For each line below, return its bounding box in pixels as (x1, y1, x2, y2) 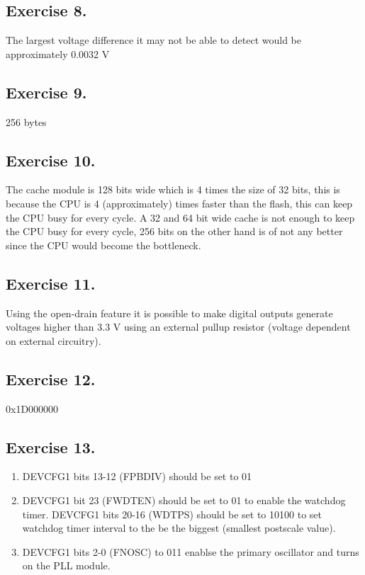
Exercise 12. (6, 368, 96, 389)
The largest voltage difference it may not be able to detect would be (6, 33, 301, 47)
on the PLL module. (22, 558, 111, 573)
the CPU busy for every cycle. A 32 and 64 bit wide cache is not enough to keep (6, 210, 355, 224)
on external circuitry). (6, 333, 101, 348)
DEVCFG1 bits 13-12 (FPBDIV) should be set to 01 (22, 469, 252, 484)
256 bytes (6, 114, 47, 129)
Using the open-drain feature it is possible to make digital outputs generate (6, 305, 333, 320)
